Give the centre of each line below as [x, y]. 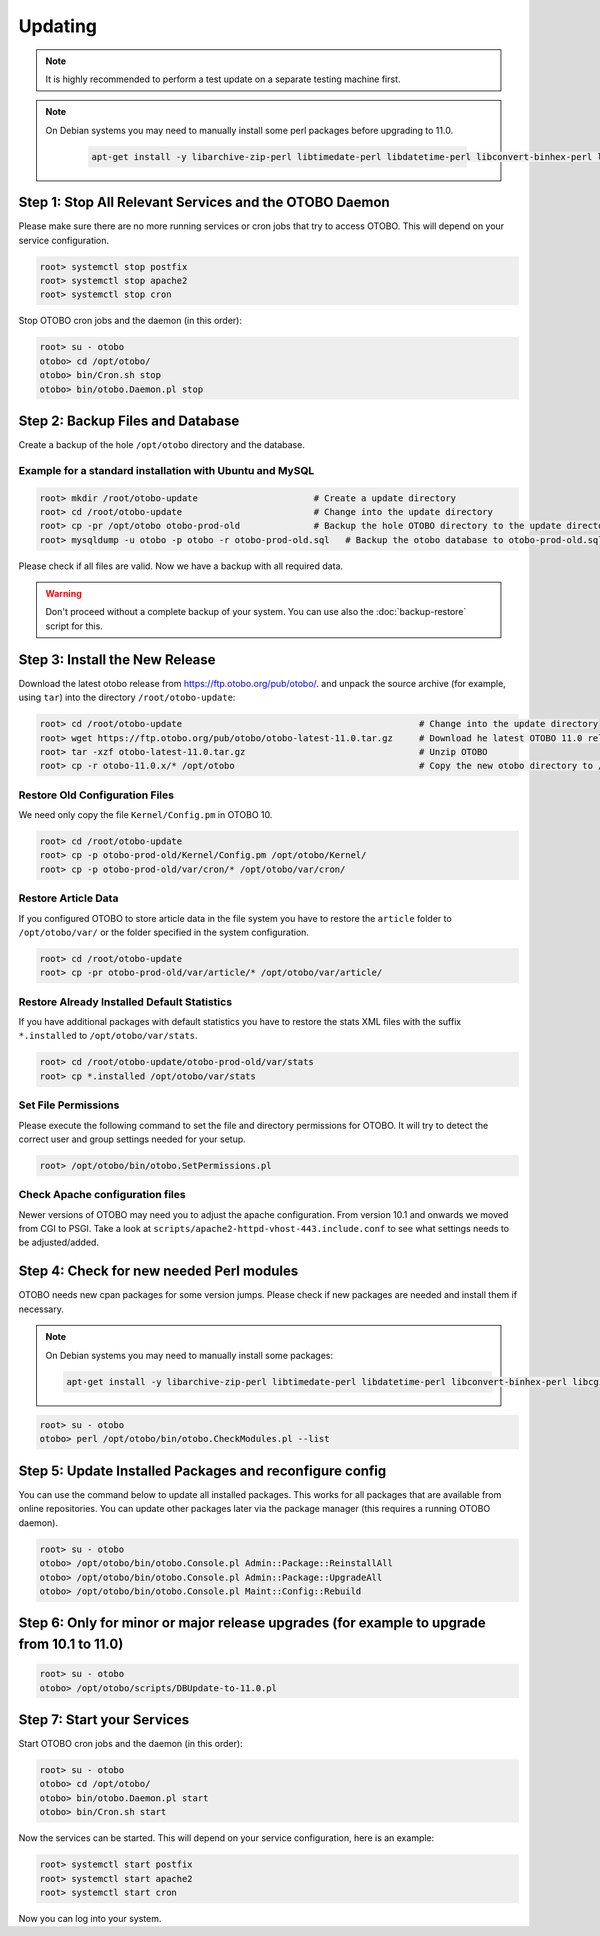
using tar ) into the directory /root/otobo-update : [127, 697]
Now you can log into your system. [90, 1918]
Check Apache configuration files [102, 1195]
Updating [58, 26]
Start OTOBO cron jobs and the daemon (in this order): [131, 1743]
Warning [63, 594]
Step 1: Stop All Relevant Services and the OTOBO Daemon [204, 202]
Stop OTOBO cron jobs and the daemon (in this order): [130, 321]
